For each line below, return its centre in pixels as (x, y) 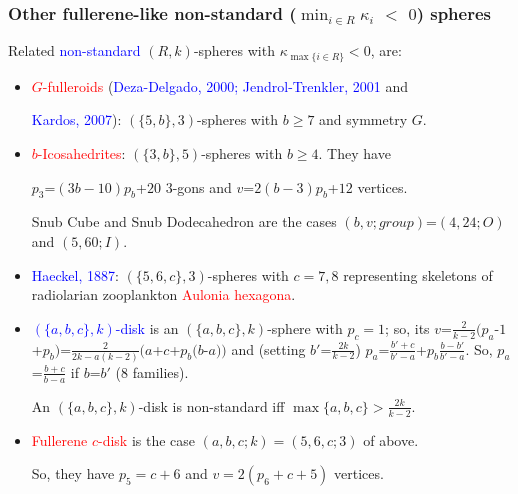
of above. (391, 439)
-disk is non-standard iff (211, 405)
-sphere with (305, 327)
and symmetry (363, 119)
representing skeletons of (418, 274)
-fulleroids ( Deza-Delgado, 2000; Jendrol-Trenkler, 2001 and (225, 85)
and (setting (268, 348)
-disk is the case (147, 439)
